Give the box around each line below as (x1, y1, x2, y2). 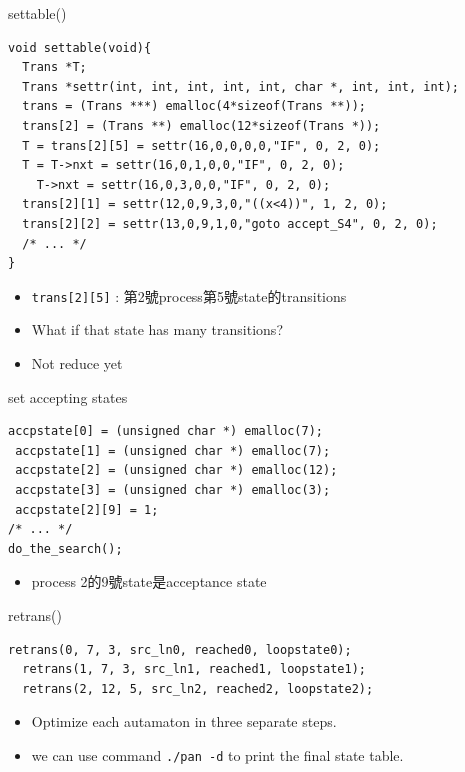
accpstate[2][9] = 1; (15, 502, 159, 517)
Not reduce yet (31, 352, 123, 373)
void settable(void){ (8, 40, 152, 55)
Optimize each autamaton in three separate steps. (31, 711, 337, 732)
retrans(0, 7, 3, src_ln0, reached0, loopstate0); (8, 642, 352, 657)
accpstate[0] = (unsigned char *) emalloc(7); (8, 424, 323, 439)
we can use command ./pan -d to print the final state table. (31, 744, 404, 765)
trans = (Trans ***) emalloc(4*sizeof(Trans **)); (22, 99, 366, 114)
